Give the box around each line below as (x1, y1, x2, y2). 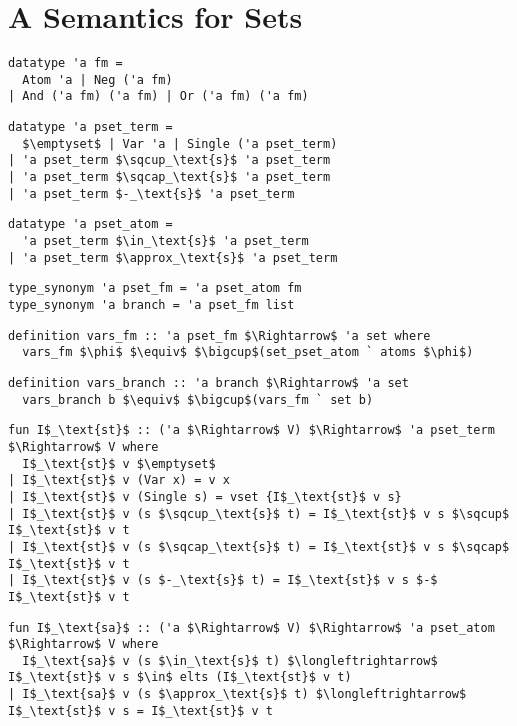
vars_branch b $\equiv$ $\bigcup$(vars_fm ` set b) (22, 392, 374, 407)
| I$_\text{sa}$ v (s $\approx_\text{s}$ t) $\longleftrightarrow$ (8, 687, 467, 702)
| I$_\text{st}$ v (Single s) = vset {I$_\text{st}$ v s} (8, 489, 402, 504)
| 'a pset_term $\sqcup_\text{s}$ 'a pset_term (8, 153, 331, 168)
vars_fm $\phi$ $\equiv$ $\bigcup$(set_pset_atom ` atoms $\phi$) (22, 345, 474, 360)
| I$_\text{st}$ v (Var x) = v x (8, 473, 230, 488)
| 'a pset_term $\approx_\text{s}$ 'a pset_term (8, 250, 338, 265)
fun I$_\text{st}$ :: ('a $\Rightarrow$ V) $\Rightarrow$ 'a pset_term (8, 423, 495, 438)
